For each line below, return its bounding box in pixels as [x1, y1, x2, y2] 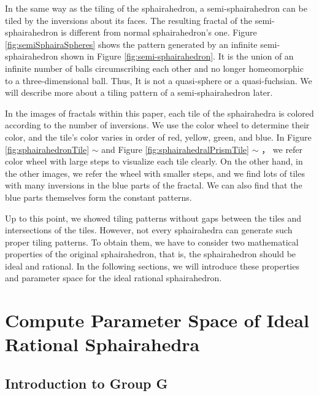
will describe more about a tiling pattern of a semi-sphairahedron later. [5, 86, 273, 99]
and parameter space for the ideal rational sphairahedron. [5, 271, 222, 284]
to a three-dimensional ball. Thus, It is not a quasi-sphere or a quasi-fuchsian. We [5, 74, 312, 87]
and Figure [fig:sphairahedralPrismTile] [101, 142, 249, 155]
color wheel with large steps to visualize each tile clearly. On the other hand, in [5, 155, 303, 168]
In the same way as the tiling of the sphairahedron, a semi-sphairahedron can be [5, 2, 307, 14]
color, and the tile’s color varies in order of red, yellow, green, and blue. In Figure [5, 130, 312, 143]
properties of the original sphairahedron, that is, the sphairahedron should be [5, 247, 296, 260]
